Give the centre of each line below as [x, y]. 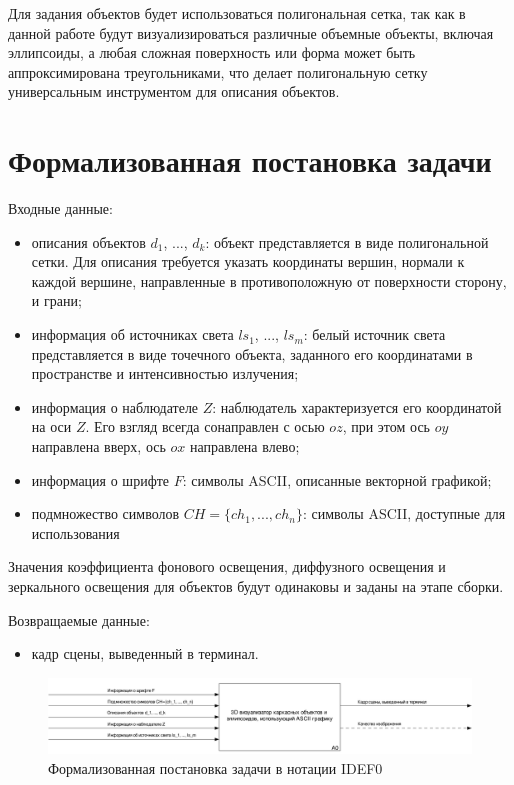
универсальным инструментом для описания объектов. [174, 91]
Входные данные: [60, 208]
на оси [51, 426]
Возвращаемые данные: [79, 619]
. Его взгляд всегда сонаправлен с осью [205, 426]
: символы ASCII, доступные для [404, 513]
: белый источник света [374, 334]
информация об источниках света [132, 334]
